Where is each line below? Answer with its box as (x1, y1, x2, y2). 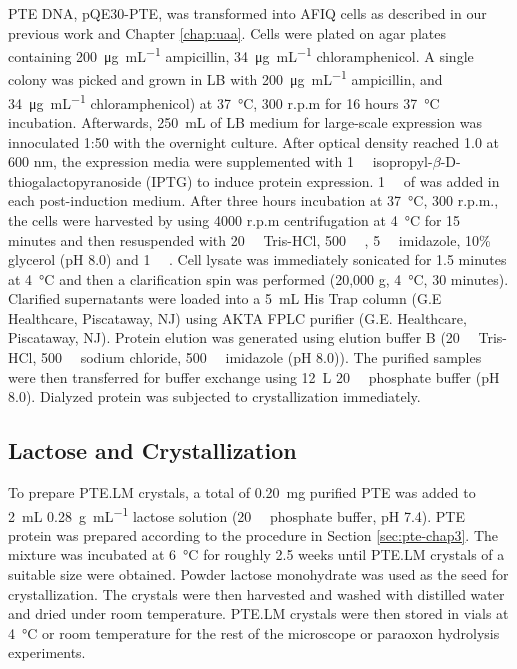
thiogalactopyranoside (8, 170, 142, 191)
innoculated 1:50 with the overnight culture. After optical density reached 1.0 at (8, 131, 500, 152)
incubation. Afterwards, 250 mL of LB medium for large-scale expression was (8, 111, 483, 132)
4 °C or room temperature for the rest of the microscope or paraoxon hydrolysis (8, 622, 500, 643)
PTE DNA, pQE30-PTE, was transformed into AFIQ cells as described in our (8, 3, 487, 23)
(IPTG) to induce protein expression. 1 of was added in (145, 170, 500, 191)
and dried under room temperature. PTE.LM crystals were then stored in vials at (8, 603, 509, 624)
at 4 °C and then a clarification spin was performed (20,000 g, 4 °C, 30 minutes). (8, 268, 509, 289)
